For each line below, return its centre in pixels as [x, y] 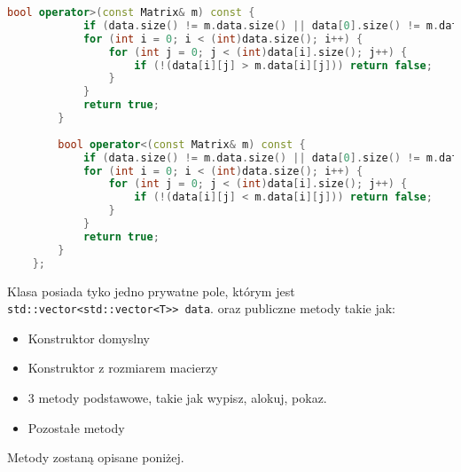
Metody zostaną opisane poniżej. [96, 457]
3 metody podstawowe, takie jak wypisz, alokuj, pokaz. [177, 397]
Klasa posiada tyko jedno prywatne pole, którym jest [151, 291]
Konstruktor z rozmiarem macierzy [123, 368]
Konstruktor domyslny [89, 338]
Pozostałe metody [76, 427]
